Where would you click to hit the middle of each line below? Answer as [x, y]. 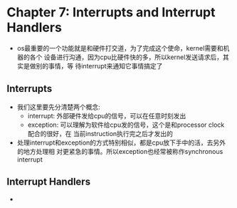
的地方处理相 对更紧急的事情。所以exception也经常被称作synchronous [120, 151]
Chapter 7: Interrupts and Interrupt [111, 12]
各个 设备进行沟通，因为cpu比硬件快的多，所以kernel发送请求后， [126, 57]
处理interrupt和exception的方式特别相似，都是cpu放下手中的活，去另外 [121, 142]
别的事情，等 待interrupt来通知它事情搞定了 [99, 66]
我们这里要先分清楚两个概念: [58, 107]
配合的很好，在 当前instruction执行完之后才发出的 [100, 133]
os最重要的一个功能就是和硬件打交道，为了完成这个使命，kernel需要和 [120, 48]
